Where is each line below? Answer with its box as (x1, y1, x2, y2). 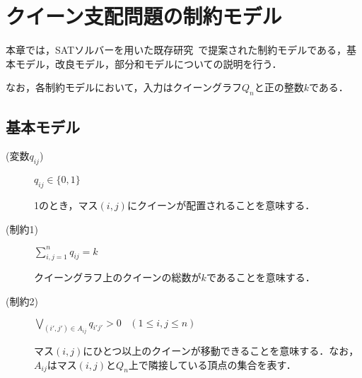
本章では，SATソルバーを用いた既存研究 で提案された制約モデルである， (6, 42, 347, 57)
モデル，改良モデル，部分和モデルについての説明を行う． (15, 56, 282, 71)
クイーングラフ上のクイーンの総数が (34, 270, 202, 285)
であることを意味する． (206, 270, 315, 285)
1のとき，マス (34, 197, 98, 212)
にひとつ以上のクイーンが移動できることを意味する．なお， (83, 343, 359, 358)
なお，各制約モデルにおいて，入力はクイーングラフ (6, 80, 242, 95)
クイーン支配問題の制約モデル (6, 1, 282, 30)
